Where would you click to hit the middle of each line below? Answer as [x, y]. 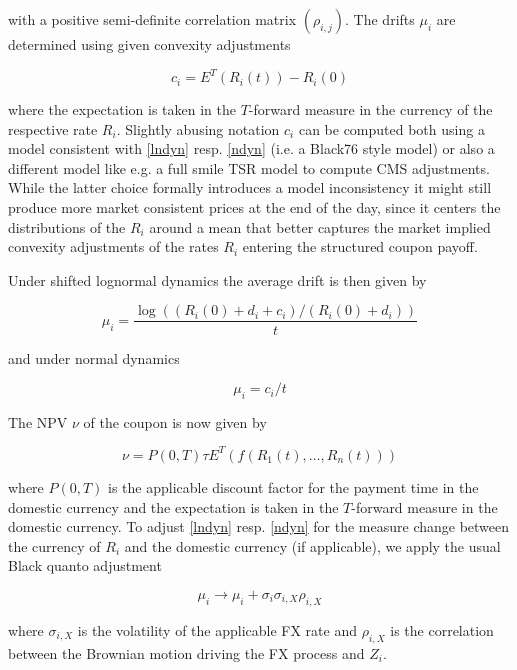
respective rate [53, 128]
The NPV [38, 421]
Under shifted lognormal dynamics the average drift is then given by [217, 279]
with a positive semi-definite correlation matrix [152, 19]
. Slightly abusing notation [198, 128]
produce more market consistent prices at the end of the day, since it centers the [254, 207]
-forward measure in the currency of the [370, 109]
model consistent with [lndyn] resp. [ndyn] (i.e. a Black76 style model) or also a [251, 148]
